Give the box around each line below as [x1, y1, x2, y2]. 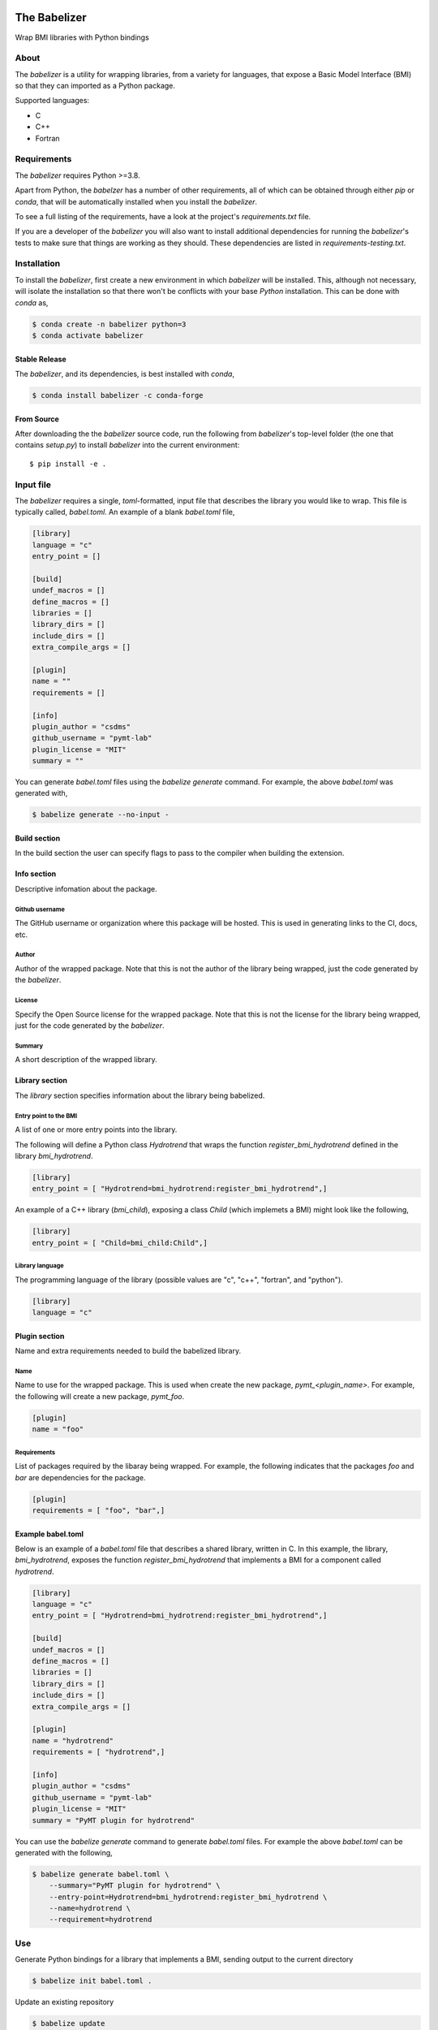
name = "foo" [32, 1425, 84, 1434]
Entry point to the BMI [15, 1112, 77, 1120]
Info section [15, 869, 57, 879]
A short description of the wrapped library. [15, 1055, 157, 1065]
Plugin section [15, 1331, 65, 1341]
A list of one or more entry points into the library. [15, 1125, 178, 1134]
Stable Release [15, 354, 67, 364]
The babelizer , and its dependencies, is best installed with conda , [15, 369, 235, 378]
